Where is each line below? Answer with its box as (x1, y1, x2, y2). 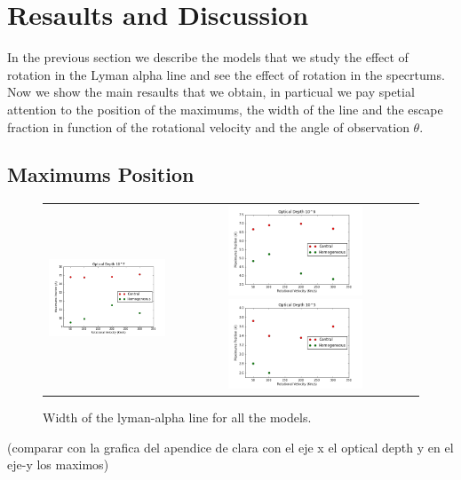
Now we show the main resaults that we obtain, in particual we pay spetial (7, 83, 415, 101)
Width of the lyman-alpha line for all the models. (43, 408, 312, 427)
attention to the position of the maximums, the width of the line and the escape (7, 99, 443, 118)
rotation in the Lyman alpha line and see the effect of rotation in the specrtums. (7, 65, 445, 83)
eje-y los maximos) (7, 455, 109, 474)
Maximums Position (7, 161, 195, 188)
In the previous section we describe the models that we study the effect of (7, 48, 409, 67)
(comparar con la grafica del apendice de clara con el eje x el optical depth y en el (7, 437, 454, 456)
